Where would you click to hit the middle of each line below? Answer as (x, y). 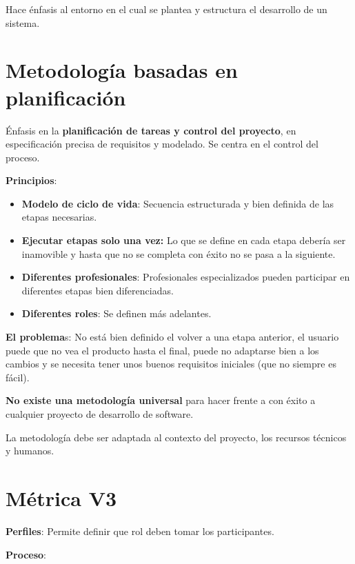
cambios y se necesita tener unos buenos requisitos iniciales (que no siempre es (171, 364)
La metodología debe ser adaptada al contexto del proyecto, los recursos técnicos (176, 437)
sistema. (23, 22)
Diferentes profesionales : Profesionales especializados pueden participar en (186, 277)
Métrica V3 (61, 497)
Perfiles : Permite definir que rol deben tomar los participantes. (140, 531)
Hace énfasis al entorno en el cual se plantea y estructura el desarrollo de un (166, 9)
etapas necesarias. (59, 217)
